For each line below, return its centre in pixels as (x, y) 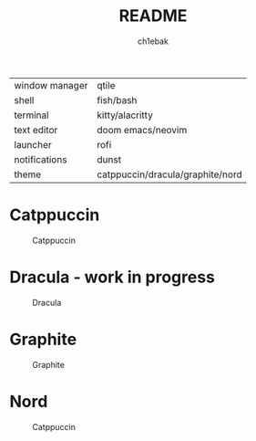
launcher (33, 144)
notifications (41, 159)
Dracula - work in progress (113, 277)
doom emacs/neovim (142, 130)
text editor (36, 130)
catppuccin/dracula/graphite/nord (170, 174)
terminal (31, 115)
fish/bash (117, 100)
